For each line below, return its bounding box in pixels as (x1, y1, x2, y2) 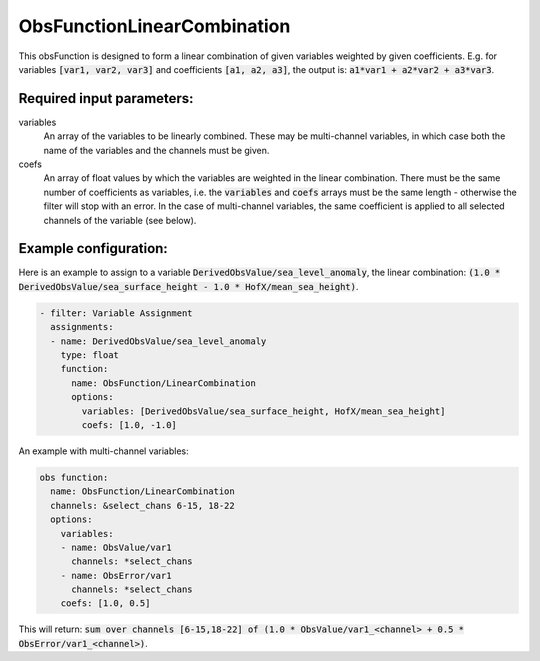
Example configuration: (18, 240, 169, 257)
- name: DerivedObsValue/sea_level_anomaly (50, 335, 267, 347)
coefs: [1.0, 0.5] (60, 598, 151, 609)
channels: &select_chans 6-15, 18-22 (50, 500, 235, 511)
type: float (60, 350, 120, 361)
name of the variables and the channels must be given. (43, 144, 270, 156)
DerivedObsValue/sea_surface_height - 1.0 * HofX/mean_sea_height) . (18, 280, 359, 292)
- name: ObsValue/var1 (60, 541, 172, 553)
